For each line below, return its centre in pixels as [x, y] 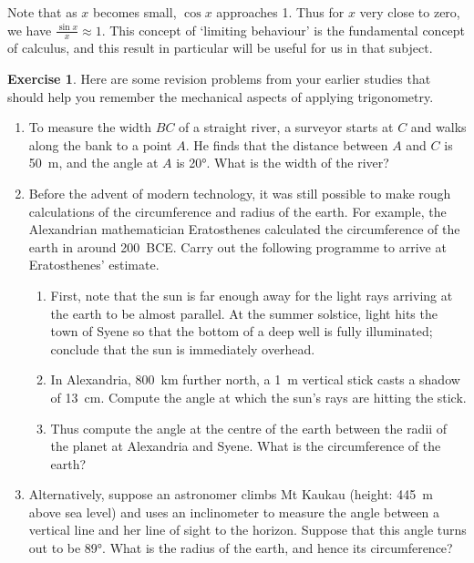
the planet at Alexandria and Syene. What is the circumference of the [246, 446]
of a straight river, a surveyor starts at [286, 127]
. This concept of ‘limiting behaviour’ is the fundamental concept [283, 30]
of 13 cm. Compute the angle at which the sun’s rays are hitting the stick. [258, 397]
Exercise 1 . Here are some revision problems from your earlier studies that [219, 79]
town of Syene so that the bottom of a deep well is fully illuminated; [242, 331]
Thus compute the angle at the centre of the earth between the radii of [249, 428]
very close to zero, [410, 12]
